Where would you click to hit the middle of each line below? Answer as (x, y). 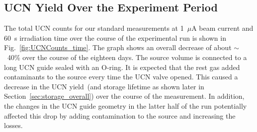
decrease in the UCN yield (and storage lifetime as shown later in (104, 86)
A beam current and (222, 28)
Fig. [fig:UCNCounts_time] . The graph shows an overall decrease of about (118, 47)
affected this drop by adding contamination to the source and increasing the (120, 115)
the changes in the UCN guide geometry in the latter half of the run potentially (126, 105)
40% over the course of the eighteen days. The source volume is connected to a (127, 57)
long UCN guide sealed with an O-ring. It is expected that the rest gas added (122, 67)
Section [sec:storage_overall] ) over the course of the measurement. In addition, (124, 96)
